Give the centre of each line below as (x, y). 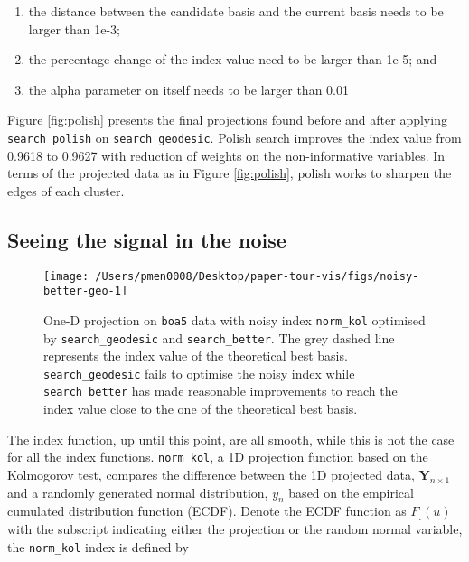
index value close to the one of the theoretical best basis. (201, 409)
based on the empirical (351, 492)
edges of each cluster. (66, 190)
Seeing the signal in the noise (147, 239)
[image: (66, 276)
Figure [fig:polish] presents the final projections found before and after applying (227, 120)
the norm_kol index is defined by (98, 546)
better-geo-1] (86, 291)
